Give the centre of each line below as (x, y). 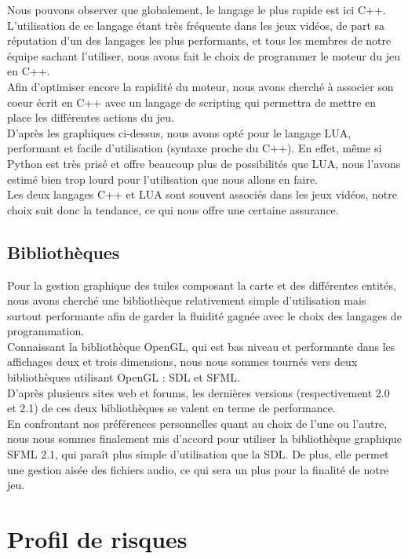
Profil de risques (97, 539)
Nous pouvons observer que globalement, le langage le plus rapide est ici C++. (197, 9)
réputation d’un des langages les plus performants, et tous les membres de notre (199, 40)
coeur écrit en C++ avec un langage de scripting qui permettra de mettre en (192, 102)
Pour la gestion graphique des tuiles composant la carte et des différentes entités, (202, 285)
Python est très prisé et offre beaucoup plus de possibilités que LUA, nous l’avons (204, 163)
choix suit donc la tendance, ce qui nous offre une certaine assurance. (173, 209)
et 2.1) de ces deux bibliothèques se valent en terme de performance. (171, 408)
